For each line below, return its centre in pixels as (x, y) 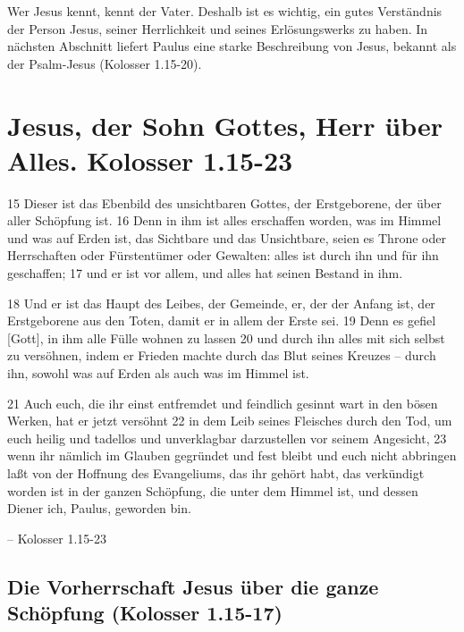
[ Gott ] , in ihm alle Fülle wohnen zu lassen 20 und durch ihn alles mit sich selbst (226, 337)
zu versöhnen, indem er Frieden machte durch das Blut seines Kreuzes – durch (222, 355)
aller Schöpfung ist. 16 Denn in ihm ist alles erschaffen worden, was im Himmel (224, 220)
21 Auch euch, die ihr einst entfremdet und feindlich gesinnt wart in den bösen (223, 403)
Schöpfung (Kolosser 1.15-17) (145, 613)
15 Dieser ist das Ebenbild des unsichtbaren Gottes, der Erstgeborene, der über (224, 202)
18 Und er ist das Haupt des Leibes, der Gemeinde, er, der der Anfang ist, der (221, 303)
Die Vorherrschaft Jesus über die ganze (193, 586)
